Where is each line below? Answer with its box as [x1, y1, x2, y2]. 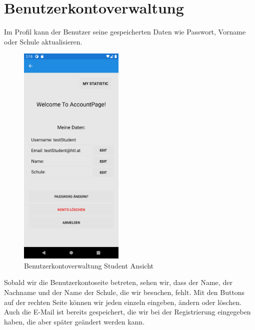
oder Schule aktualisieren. [4, 36, 82, 46]
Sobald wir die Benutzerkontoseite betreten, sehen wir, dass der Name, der [4, 277, 232, 287]
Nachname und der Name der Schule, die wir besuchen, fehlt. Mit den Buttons [4, 287, 245, 297]
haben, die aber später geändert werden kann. [4, 316, 145, 326]
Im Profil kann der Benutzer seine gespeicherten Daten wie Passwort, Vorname [4, 26, 246, 37]
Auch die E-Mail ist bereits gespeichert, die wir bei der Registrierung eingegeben [4, 306, 251, 317]
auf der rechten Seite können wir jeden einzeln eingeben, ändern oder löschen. [4, 296, 242, 307]
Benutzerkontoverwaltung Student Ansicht [24, 260, 153, 270]
